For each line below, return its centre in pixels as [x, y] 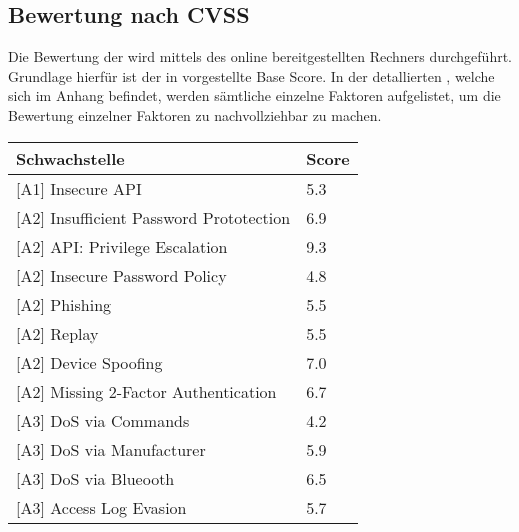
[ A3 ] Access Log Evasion [101, 507]
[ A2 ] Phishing [64, 304]
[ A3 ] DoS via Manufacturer [111, 449]
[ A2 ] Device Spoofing [89, 362]
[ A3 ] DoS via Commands [103, 420]
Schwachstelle [70, 158]
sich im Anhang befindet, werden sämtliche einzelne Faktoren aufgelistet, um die [254, 95]
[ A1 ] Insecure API [79, 188]
